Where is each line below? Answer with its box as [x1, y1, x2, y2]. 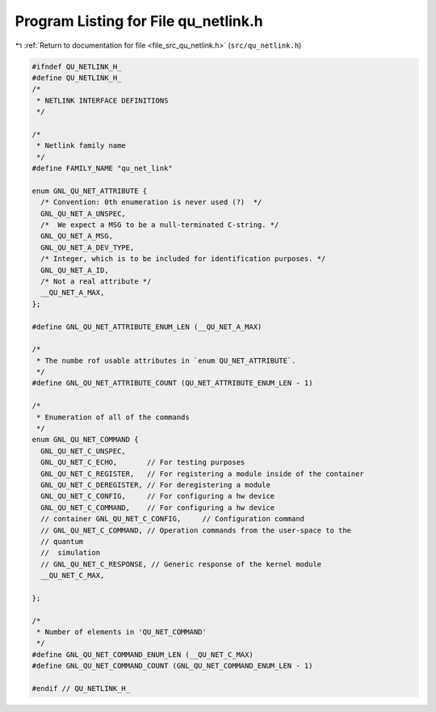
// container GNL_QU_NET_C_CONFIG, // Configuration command [40, 514, 305, 524]
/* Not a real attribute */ [40, 276, 152, 286]
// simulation [40, 548, 101, 558]
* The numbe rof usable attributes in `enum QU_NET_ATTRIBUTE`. [36, 356, 296, 365]
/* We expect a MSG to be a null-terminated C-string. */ [40, 221, 279, 230]
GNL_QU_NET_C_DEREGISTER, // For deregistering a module [40, 480, 270, 489]
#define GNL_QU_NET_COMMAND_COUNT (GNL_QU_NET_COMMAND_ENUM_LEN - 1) [31, 661, 313, 671]
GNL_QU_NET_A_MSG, [40, 231, 113, 241]
